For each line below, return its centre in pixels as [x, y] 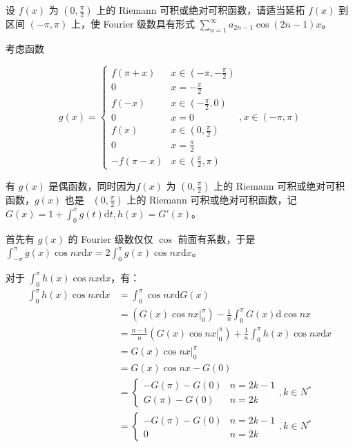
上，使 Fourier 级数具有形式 [133, 23]
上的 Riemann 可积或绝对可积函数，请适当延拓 [201, 10]
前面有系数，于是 [217, 238]
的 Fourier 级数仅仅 [111, 238]
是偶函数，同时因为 [92, 185]
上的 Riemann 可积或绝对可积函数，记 [212, 199]
